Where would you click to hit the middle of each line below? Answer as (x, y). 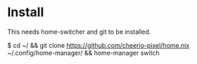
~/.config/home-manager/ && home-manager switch (83, 53)
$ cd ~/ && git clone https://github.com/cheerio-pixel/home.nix (99, 45)
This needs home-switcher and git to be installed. (79, 32)
